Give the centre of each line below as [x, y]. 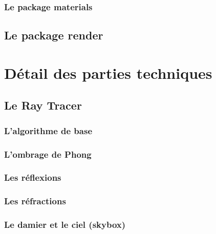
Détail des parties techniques [108, 72]
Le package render [54, 35]
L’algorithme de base [48, 130]
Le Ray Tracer [43, 105]
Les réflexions [33, 177]
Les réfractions [35, 201]
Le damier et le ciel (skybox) [65, 225]
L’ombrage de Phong [48, 154]
